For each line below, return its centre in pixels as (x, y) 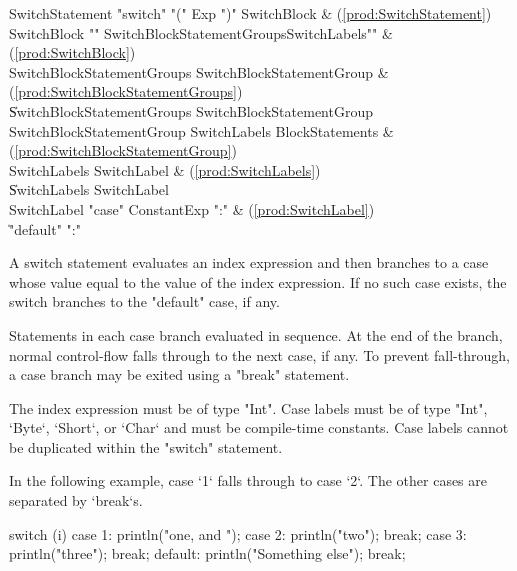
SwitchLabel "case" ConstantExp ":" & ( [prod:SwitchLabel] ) (192, 208)
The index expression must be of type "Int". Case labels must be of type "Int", (248, 407)
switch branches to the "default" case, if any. (144, 301)
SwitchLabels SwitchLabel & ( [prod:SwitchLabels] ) (165, 169)
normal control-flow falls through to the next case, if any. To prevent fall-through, (259, 354)
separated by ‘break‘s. (76, 500)
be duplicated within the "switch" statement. (146, 446)
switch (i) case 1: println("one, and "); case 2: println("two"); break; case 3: (238, 533)
